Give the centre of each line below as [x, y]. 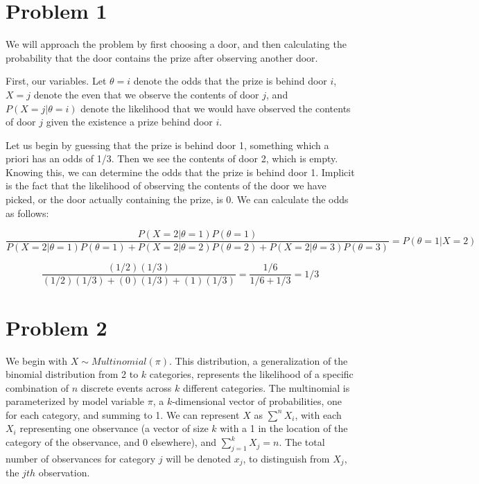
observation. [64, 473]
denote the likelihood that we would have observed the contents [216, 108]
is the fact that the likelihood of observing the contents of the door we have [166, 185]
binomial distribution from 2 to [72, 374]
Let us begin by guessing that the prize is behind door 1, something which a [167, 145]
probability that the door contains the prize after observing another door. [162, 57]
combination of [37, 387]
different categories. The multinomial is [267, 387]
